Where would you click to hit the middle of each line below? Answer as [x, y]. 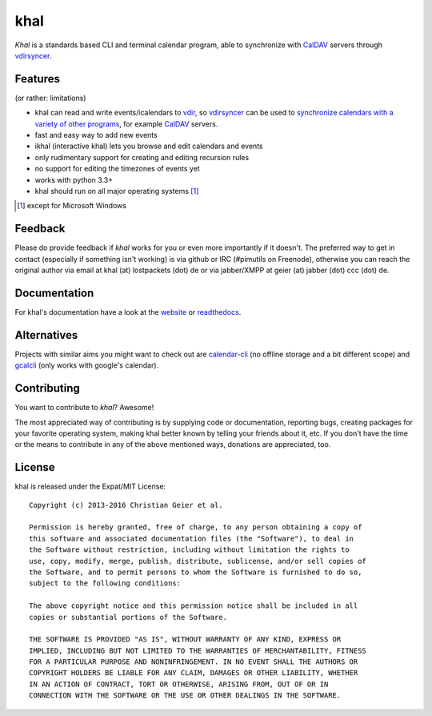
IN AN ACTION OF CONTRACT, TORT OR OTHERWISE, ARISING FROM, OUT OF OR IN [179, 684]
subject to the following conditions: [105, 583]
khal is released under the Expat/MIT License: [90, 487]
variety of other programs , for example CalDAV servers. [126, 123]
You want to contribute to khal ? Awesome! [84, 408]
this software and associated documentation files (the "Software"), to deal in [192, 538]
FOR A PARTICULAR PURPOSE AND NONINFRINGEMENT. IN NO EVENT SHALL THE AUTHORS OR [194, 662]
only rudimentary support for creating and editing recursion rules [142, 157]
